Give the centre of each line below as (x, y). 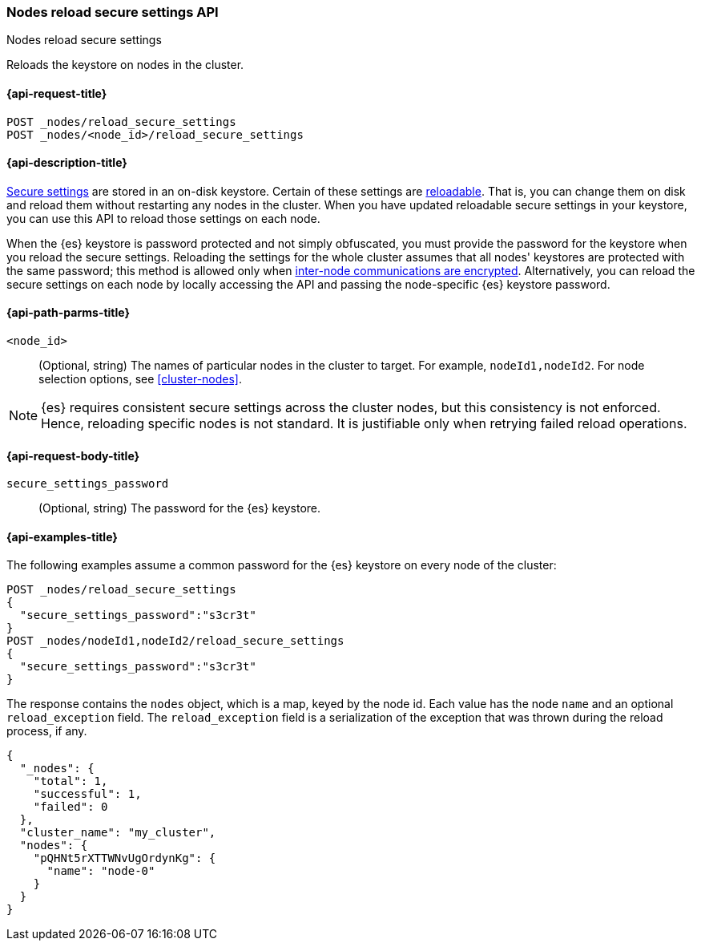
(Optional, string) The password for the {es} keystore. (180, 508)
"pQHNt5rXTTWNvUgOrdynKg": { (125, 858)
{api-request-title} (57, 93)
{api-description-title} (67, 163)
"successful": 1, (87, 794)
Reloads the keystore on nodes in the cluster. (125, 65)
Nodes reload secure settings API (113, 12)
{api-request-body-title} (73, 455)
